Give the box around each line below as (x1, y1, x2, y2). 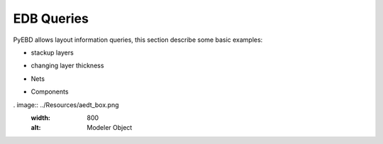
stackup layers (30, 48, 74, 57)
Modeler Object (87, 123, 133, 132)
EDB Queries (13, 11, 89, 26)
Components (30, 87, 69, 96)
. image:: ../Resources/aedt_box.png (13, 100, 120, 109)
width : (30, 113, 51, 122)
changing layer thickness (30, 61, 104, 70)
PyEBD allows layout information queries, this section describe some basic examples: (13, 35, 263, 44)
